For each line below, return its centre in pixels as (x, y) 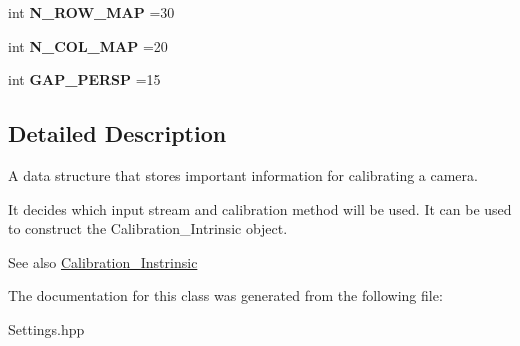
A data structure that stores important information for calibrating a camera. (243, 174)
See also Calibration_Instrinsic (103, 261)
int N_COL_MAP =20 (88, 45)
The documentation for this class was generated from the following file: (225, 295)
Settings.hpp (46, 328)
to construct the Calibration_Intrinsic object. (148, 228)
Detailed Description (117, 133)
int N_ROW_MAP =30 (91, 12)
